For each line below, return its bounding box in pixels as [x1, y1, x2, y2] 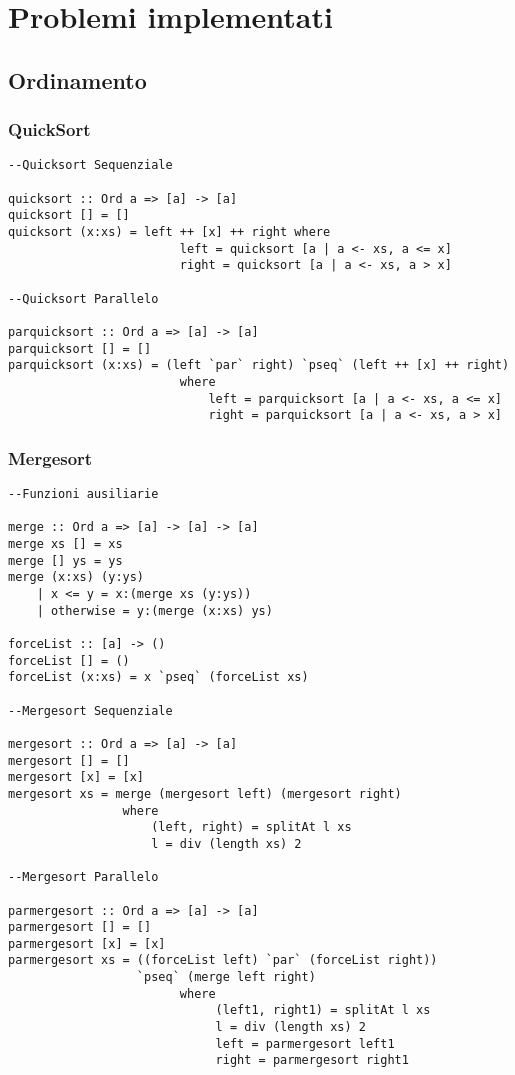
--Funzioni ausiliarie [8, 487, 159, 502]
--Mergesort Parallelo [8, 870, 159, 885]
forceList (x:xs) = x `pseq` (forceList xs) [8, 670, 309, 685]
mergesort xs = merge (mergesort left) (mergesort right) [8, 786, 402, 801]
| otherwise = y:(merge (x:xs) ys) [36, 603, 273, 618]
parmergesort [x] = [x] [8, 936, 166, 951]
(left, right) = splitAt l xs [151, 820, 352, 835]
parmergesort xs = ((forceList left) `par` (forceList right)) [8, 953, 438, 968]
